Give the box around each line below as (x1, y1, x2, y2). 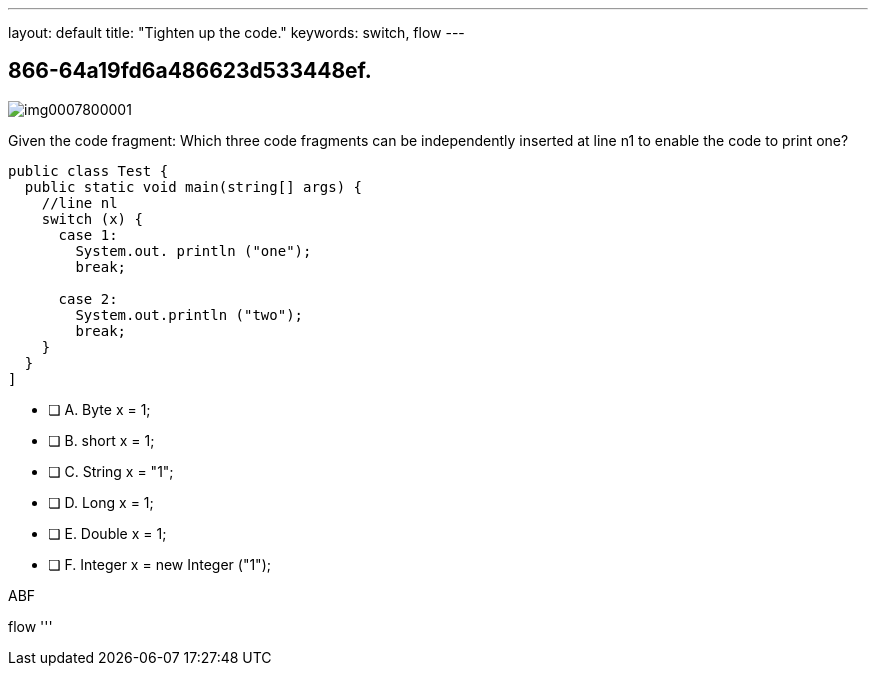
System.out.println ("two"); (75, 306, 304, 323)
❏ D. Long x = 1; (48, 493, 154, 511)
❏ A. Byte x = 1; (48, 400, 151, 418)
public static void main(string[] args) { (24, 178, 363, 195)
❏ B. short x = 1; (48, 431, 155, 449)
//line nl (41, 194, 118, 211)
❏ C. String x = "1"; (48, 462, 174, 480)
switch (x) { (41, 210, 143, 227)
